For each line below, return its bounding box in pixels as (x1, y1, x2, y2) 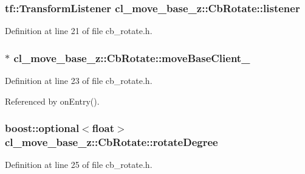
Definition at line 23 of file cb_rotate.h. (5, 74, 152, 87)
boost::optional (5, 120, 80, 136)
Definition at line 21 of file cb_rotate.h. (5, 24, 152, 37)
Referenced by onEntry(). (5, 94, 100, 107)
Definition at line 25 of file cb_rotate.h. (5, 158, 152, 171)
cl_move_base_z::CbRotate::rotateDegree (5, 134, 218, 150)
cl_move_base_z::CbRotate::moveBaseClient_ (13, 50, 250, 65)
